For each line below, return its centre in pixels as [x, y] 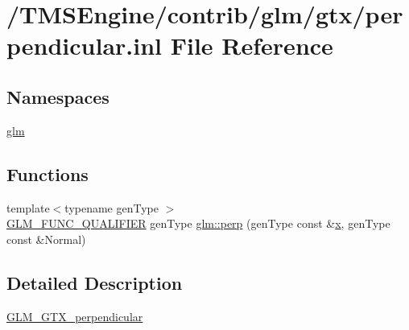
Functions [48, 173]
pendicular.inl [85, 45]
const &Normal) [46, 239]
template [28, 207]
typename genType [112, 207]
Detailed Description [95, 282]
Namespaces [58, 96]
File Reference [252, 45]
